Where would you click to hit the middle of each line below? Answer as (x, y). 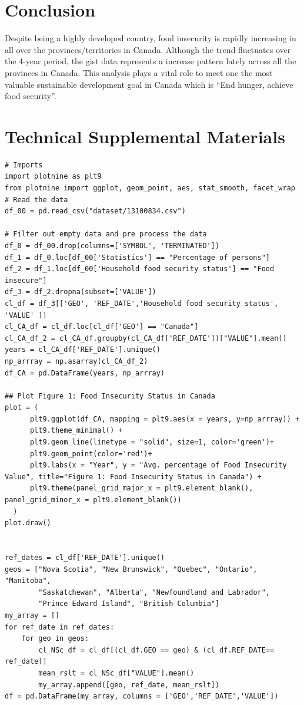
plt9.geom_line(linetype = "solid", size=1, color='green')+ (152, 442)
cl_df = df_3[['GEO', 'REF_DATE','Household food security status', (142, 303)
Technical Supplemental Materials (145, 136)
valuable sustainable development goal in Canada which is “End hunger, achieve (149, 84)
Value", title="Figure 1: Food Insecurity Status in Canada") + (133, 477)
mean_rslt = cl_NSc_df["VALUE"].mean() (116, 673)
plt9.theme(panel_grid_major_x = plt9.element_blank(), (141, 488)
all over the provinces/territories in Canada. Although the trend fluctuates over (148, 49)
